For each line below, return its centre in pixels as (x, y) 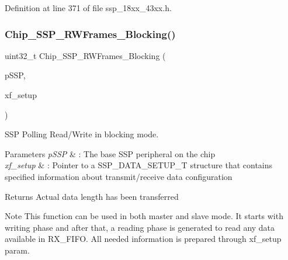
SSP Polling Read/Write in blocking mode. (82, 134)
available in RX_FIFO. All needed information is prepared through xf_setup (143, 239)
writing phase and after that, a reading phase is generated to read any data (140, 227)
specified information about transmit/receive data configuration (119, 176)
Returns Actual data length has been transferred (92, 196)
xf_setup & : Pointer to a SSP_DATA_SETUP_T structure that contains (139, 165)
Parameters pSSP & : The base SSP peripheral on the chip (110, 153)
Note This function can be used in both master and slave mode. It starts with (144, 216)
